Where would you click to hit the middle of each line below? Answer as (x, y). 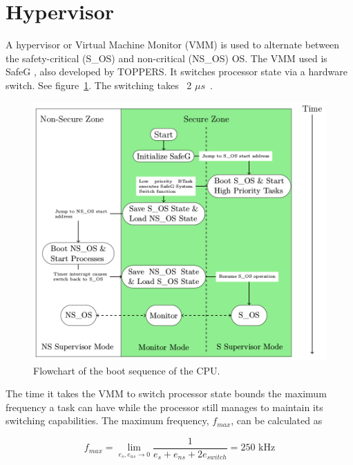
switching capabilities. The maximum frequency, (107, 420)
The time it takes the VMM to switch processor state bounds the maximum (166, 393)
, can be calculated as (277, 420)
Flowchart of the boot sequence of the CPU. (127, 370)
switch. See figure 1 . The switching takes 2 (99, 85)
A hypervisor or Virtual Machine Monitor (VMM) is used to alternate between (173, 45)
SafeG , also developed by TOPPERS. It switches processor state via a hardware (176, 72)
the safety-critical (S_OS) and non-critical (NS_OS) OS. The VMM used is (166, 58)
